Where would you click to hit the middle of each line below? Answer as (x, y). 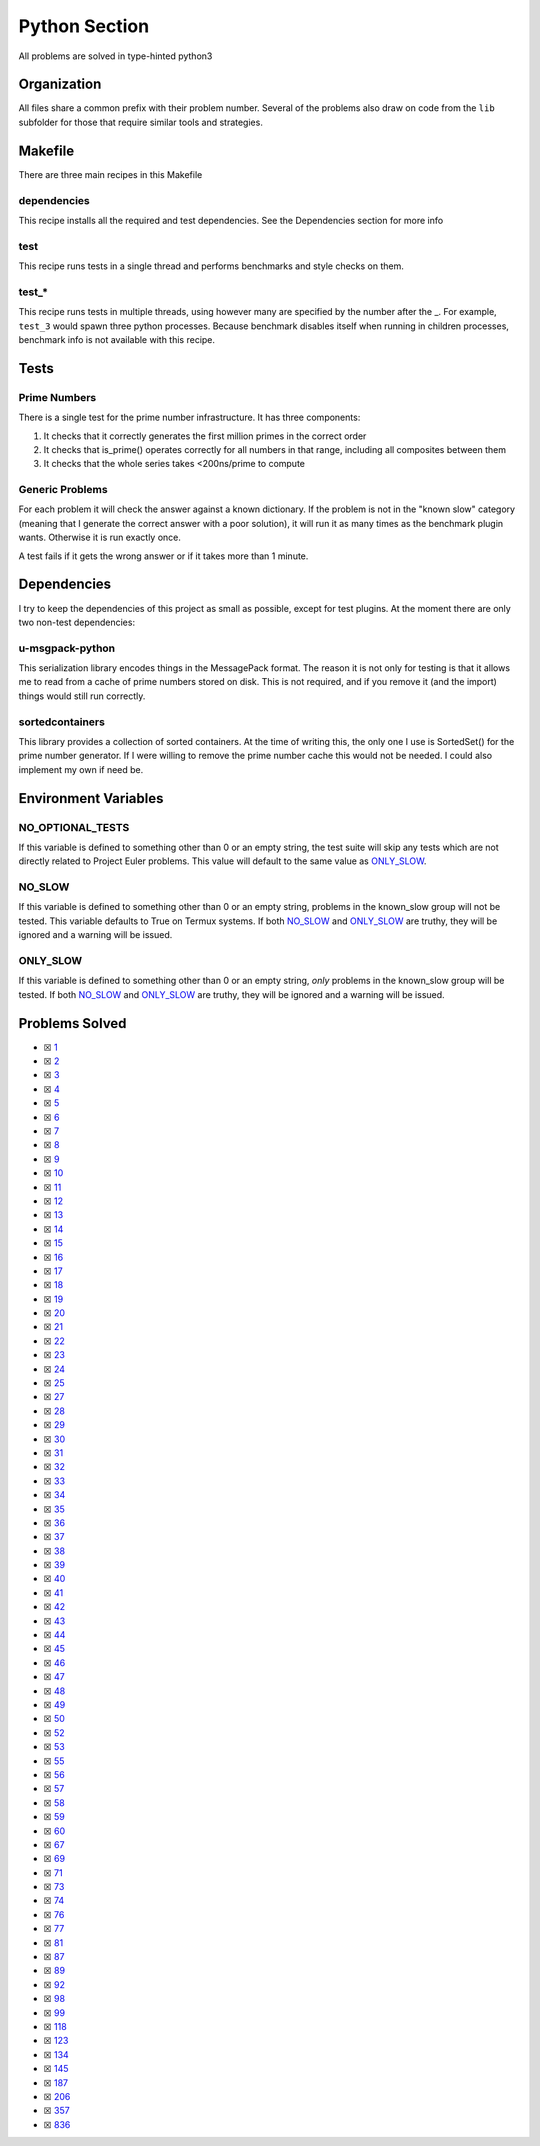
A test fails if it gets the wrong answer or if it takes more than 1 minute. (163, 556)
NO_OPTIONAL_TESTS (74, 827)
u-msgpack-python (67, 648)
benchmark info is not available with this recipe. (116, 339)
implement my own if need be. (81, 769)
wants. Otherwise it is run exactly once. (100, 537)
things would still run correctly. (82, 696)
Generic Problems (63, 490)
